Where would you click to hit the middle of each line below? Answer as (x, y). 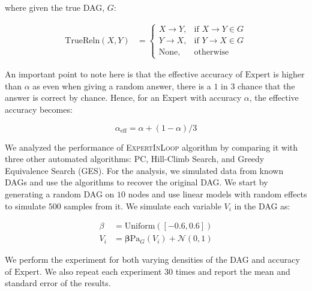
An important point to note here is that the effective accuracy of (124, 74)
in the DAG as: (262, 205)
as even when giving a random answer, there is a (122, 85)
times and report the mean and (233, 271)
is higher (289, 74)
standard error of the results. (58, 283)
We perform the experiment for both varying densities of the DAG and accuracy (152, 259)
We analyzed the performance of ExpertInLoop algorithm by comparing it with (151, 147)
